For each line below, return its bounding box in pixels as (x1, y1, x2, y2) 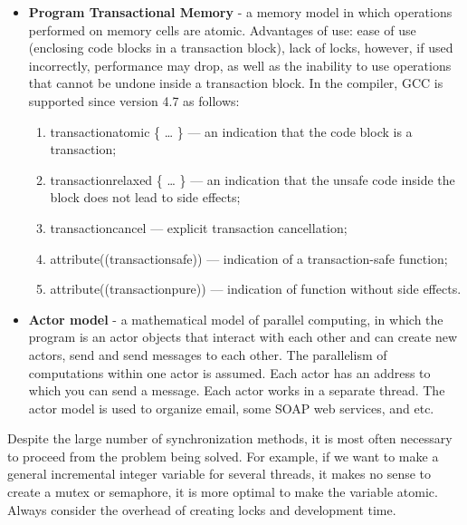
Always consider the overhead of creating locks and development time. (7, 500, 396, 519)
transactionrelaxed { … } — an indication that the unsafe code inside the (50, 170, 455, 189)
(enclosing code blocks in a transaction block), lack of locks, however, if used (28, 38, 453, 57)
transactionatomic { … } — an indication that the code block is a (50, 122, 413, 141)
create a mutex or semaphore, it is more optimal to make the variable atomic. (7, 482, 438, 501)
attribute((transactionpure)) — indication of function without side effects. (50, 279, 462, 298)
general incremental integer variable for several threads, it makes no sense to (7, 464, 432, 483)
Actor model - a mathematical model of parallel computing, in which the (28, 309, 443, 328)
